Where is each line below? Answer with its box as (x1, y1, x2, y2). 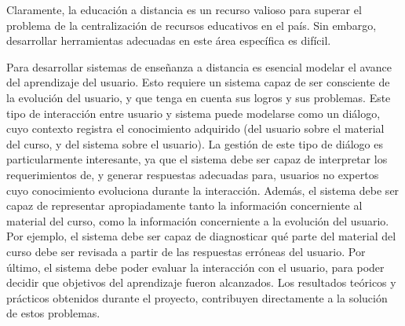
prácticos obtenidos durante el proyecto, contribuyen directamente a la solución (6, 289, 388, 306)
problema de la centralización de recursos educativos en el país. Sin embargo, (6, 16, 377, 33)
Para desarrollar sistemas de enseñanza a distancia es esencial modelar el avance (6, 58, 392, 75)
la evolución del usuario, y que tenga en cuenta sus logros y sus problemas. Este (6, 89, 391, 105)
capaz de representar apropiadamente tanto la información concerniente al (6, 197, 363, 214)
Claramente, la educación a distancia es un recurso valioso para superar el (6, 2, 362, 17)
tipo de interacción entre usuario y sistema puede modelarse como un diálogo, (6, 104, 381, 121)
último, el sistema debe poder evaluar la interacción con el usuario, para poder (6, 258, 385, 275)
